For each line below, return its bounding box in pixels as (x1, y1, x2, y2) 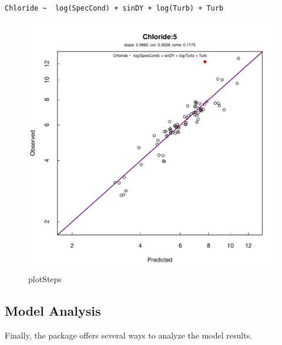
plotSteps (28, 273, 62, 285)
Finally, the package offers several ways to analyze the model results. (5, 329, 253, 341)
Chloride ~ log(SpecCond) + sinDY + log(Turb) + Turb (5, 4, 224, 12)
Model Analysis (5, 302, 101, 320)
